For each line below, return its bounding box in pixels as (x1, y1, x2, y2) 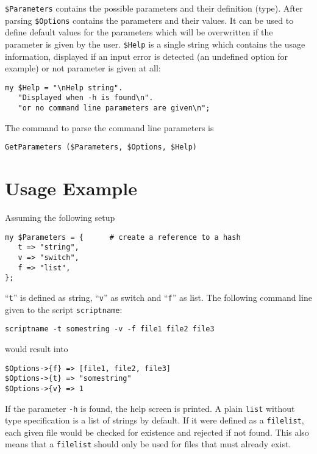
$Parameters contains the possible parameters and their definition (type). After (5, 2, 303, 14)
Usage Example (5, 176, 137, 201)
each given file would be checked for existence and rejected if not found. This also (5, 425, 309, 438)
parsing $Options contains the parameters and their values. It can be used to (5, 13, 294, 26)
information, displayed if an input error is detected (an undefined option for (5, 49, 288, 62)
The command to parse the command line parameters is (5, 121, 214, 134)
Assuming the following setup (5, 211, 115, 224)
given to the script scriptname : (5, 303, 123, 315)
